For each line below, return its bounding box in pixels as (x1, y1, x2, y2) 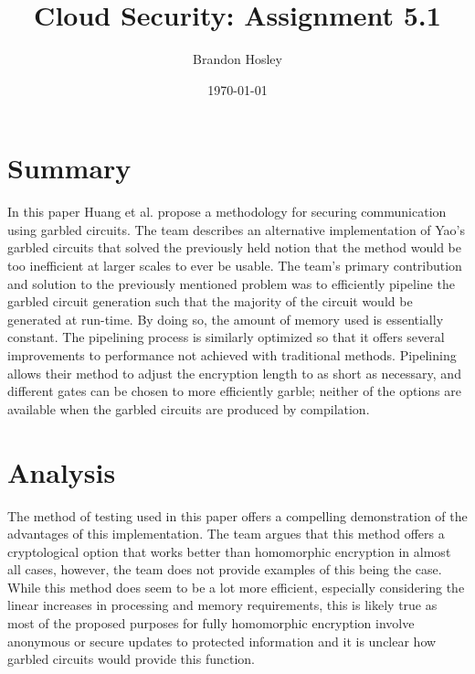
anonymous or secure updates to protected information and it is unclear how (7, 631, 437, 650)
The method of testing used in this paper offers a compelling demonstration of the (7, 506, 468, 525)
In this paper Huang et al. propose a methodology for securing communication (7, 202, 447, 221)
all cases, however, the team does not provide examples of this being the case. (7, 560, 442, 579)
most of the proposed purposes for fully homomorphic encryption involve (7, 614, 415, 633)
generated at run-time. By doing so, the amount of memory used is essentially (7, 309, 444, 328)
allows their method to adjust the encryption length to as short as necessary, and (7, 363, 461, 382)
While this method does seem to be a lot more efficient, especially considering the (7, 577, 465, 596)
